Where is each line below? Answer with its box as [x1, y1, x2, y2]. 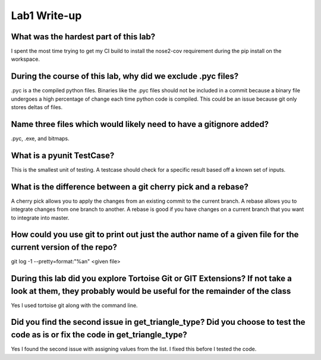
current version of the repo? [11, 242, 117, 253]
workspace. [11, 55, 40, 63]
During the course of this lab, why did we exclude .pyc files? [11, 72, 239, 82]
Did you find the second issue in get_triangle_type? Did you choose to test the [11, 317, 306, 327]
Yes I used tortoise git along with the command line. [11, 302, 138, 309]
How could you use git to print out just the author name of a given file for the [11, 229, 299, 240]
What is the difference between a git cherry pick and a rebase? [11, 182, 249, 192]
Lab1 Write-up [11, 9, 82, 22]
